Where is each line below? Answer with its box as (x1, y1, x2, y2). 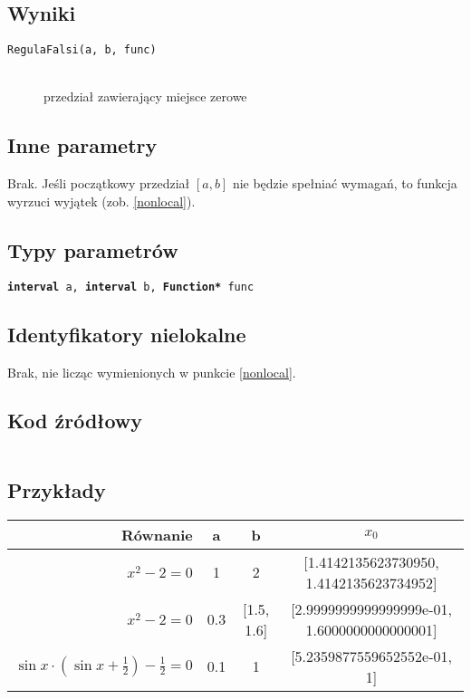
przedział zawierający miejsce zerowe (43, 87, 247, 106)
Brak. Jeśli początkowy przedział (7, 174, 190, 193)
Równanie (121, 523, 193, 545)
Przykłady (7, 475, 106, 503)
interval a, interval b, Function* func (7, 280, 255, 293)
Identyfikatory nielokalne (7, 320, 246, 348)
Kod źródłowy (7, 407, 143, 435)
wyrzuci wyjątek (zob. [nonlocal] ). (7, 191, 196, 210)
